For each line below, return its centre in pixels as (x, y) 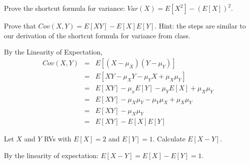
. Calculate (169, 139)
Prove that (20, 26)
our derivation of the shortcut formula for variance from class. (97, 35)
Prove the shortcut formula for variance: (64, 8)
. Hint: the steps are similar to (200, 26)
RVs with (58, 139)
